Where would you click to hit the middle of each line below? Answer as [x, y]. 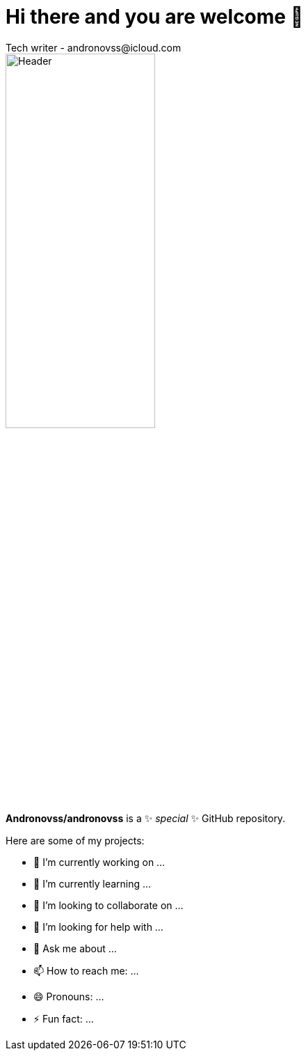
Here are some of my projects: [75, 840]
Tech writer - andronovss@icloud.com [94, 47]
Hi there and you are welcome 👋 [155, 17]
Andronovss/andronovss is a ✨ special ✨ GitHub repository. [146, 818]
